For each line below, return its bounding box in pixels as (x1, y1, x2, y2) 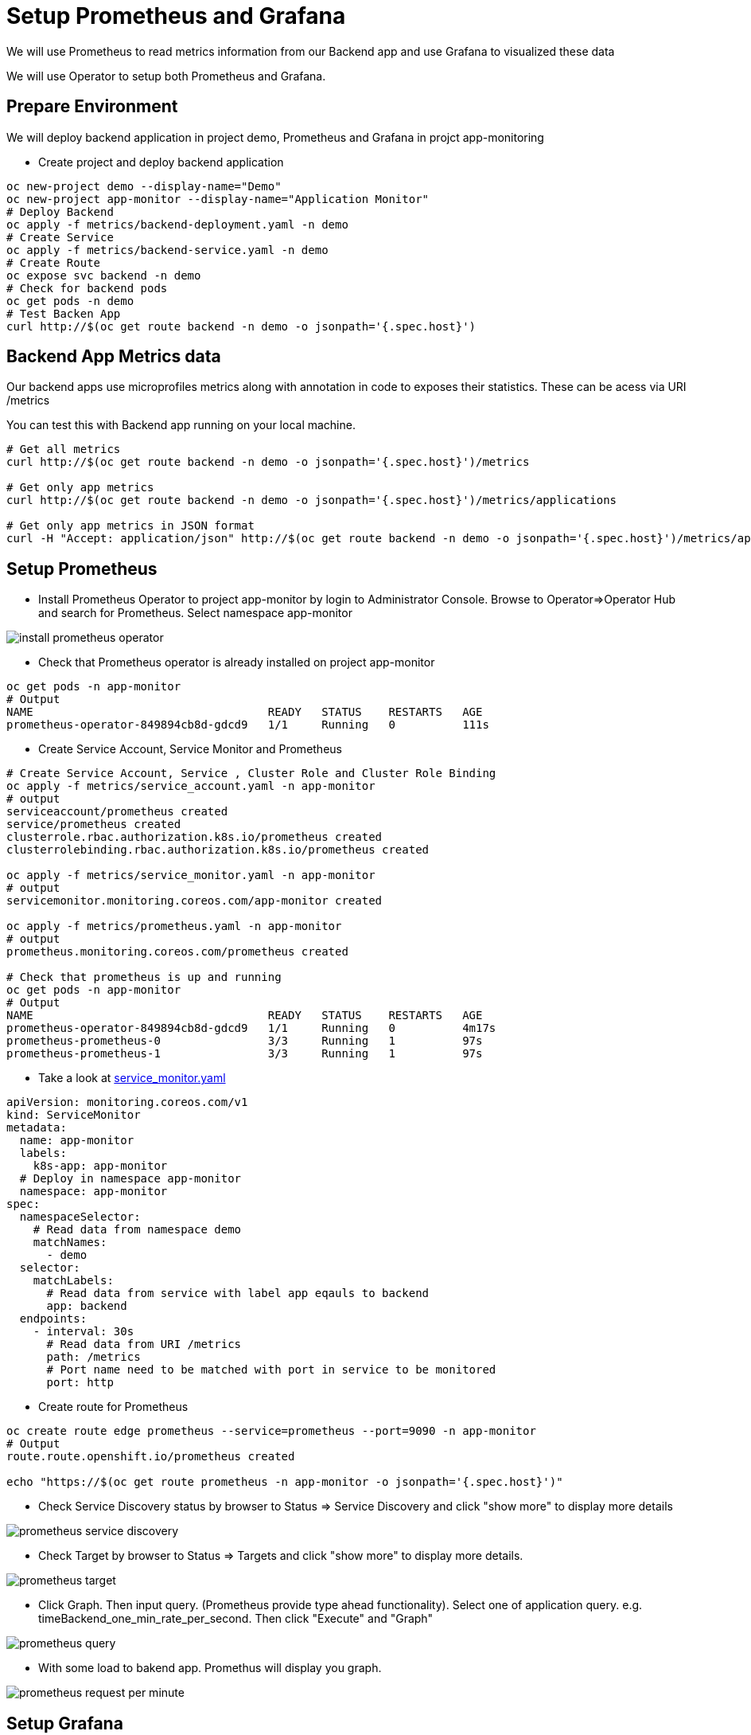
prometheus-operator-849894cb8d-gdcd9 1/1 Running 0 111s (6, 718, 489, 732)
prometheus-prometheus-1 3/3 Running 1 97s (6, 1047, 483, 1061)
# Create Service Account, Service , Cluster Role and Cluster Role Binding (6, 767, 496, 780)
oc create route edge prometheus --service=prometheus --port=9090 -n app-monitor (6, 1424, 536, 1438)
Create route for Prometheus (38, 1400, 189, 1414)
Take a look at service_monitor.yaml (38, 1071, 226, 1085)
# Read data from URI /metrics (46, 1338, 242, 1351)
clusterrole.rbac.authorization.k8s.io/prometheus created (6, 830, 383, 844)
